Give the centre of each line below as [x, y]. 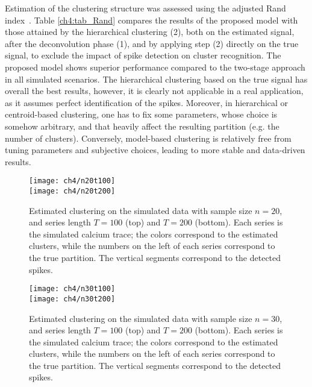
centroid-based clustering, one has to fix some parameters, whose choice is [141, 114]
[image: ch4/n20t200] [72, 191]
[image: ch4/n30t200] [72, 299]
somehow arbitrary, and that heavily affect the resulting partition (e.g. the [142, 126]
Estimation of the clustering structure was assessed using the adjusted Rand [145, 8]
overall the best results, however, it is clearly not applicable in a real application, [154, 91]
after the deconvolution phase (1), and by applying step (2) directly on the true [152, 43]
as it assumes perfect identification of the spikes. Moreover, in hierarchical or [147, 102]
